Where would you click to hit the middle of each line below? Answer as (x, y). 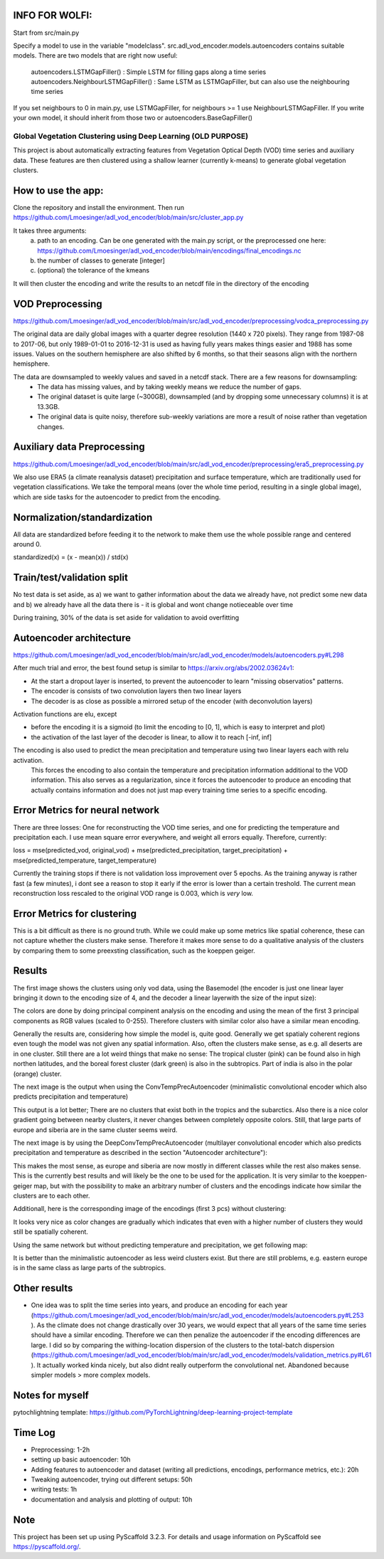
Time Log (34, 1433)
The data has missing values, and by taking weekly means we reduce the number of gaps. (169, 387)
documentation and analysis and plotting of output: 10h (112, 1499)
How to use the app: (58, 190)
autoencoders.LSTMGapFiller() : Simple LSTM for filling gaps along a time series (149, 72)
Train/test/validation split (70, 577)
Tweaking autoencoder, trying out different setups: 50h (112, 1479)
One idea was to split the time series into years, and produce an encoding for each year (159, 1305)
